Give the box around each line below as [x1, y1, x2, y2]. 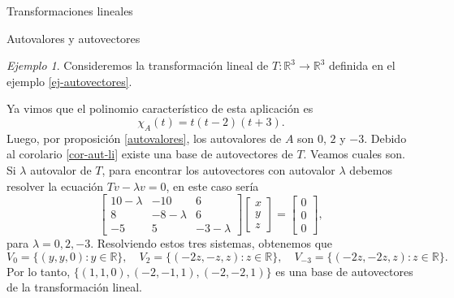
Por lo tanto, [6, 262, 71, 279]
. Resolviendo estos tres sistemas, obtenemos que [90, 235, 333, 252]
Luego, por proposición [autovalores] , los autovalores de [6, 129, 282, 146]
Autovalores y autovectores [6, 29, 141, 46]
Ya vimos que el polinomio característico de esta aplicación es [6, 100, 313, 117]
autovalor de [30, 161, 92, 178]
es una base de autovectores [275, 262, 413, 279]
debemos [349, 161, 392, 178]
